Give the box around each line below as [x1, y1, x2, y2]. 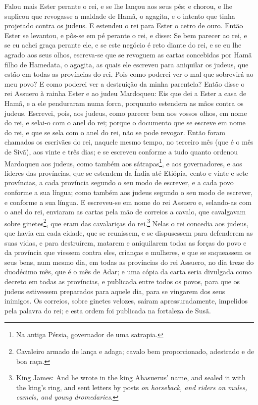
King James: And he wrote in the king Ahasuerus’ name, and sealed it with [16, 372, 246, 383]
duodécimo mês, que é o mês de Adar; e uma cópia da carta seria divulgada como [4, 266, 252, 277]
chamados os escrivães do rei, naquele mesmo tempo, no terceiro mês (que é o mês [4, 137, 254, 147]
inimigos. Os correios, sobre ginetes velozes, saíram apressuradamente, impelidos [4, 296, 248, 306]
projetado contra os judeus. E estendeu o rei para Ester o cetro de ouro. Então [4, 20, 243, 31]
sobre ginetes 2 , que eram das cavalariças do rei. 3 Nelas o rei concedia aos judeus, [4, 216, 249, 228]
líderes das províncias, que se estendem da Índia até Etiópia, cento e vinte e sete [4, 167, 248, 178]
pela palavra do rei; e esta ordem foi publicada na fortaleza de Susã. [4, 305, 211, 315]
